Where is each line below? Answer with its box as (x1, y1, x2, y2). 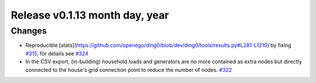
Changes (11, 26, 47, 36)
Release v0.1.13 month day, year (11, 9, 169, 21)
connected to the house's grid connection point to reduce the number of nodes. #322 (25, 66, 232, 73)
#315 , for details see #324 (25, 50, 89, 57)
